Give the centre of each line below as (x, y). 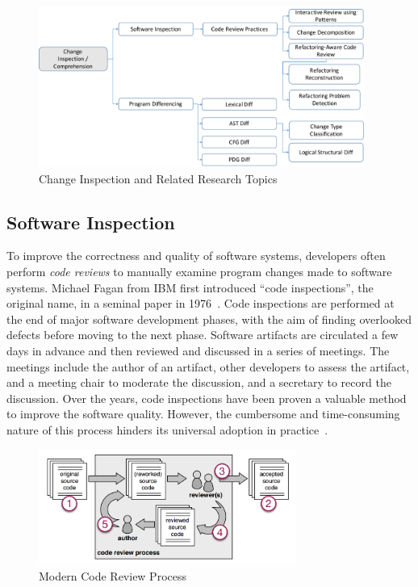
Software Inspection (91, 222)
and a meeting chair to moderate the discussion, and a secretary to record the (199, 382)
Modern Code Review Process (113, 575)
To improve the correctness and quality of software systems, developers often (196, 256)
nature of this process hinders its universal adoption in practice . (167, 429)
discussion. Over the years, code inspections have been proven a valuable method (207, 398)
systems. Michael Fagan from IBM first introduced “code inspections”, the (190, 287)
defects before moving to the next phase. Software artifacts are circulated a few (203, 335)
